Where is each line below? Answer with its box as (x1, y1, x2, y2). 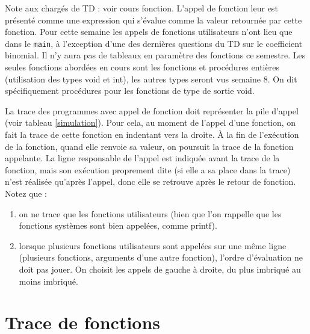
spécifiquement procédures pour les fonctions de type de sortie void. (5, 84, 255, 97)
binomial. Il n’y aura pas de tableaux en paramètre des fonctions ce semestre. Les (5, 49, 306, 61)
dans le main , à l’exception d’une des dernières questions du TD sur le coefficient (5, 37, 303, 49)
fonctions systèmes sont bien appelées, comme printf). (19, 219, 217, 232)
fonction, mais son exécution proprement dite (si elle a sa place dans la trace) (5, 163, 291, 176)
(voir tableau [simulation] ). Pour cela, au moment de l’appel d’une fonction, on (5, 116, 296, 129)
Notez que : (5, 187, 47, 199)
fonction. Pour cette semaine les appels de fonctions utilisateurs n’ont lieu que (5, 25, 293, 38)
